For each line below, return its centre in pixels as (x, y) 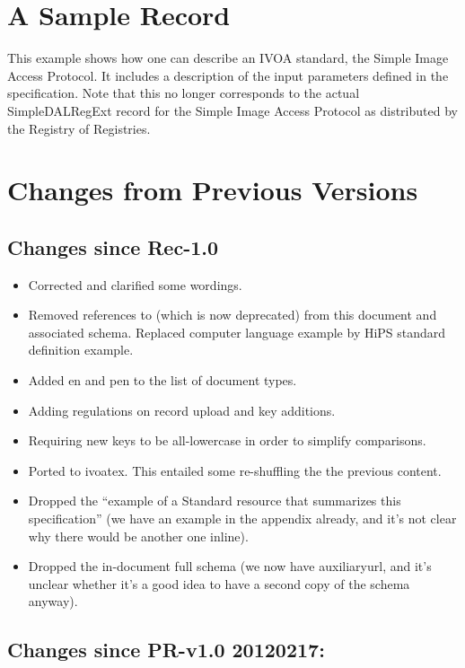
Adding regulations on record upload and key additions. (182, 410)
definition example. (81, 350)
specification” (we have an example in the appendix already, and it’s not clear (242, 519)
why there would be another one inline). (138, 536)
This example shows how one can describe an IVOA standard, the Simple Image (228, 58)
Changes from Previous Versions (213, 190)
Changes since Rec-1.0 (113, 246)
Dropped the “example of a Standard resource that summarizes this (215, 501)
